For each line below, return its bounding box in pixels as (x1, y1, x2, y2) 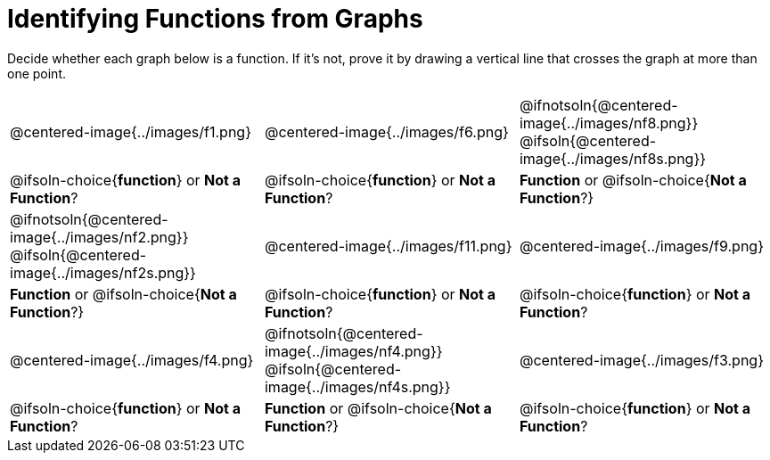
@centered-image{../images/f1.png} (10, 122, 251, 141)
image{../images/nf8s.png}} (519, 149, 707, 168)
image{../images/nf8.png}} (519, 113, 699, 132)
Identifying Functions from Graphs (7, 4, 423, 34)
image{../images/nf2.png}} (10, 227, 189, 246)
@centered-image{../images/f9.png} (519, 236, 764, 255)
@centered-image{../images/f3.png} (519, 350, 764, 369)
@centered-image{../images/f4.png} (10, 350, 254, 369)
